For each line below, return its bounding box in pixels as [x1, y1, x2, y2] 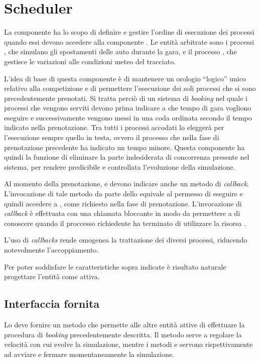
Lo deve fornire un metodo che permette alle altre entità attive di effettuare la [4, 319, 245, 329]
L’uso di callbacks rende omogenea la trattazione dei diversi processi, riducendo [4, 234, 247, 245]
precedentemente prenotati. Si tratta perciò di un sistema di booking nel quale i [4, 92, 247, 103]
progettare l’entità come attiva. [4, 271, 100, 282]
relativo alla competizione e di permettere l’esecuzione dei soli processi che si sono [4, 83, 256, 93]
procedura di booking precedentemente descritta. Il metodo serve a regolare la [4, 329, 242, 339]
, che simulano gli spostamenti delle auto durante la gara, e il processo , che [4, 46, 237, 57]
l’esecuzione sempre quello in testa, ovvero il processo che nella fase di [4, 132, 219, 143]
